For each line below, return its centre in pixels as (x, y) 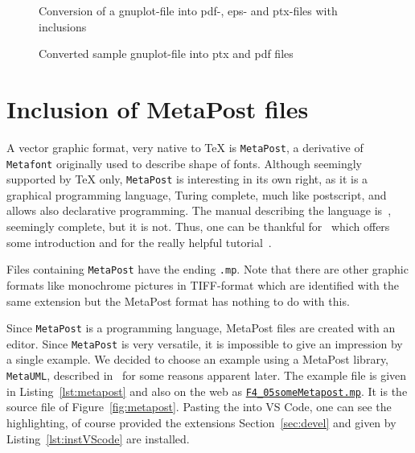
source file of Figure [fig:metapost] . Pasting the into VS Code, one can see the (199, 407)
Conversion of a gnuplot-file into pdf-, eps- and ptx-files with (188, 10)
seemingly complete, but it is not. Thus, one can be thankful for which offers (198, 226)
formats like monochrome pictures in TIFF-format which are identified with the (203, 284)
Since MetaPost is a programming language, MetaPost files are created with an (201, 328)
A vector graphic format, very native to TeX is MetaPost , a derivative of (185, 147)
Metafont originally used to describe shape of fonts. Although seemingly (184, 163)
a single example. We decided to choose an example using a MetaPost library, (198, 359)
